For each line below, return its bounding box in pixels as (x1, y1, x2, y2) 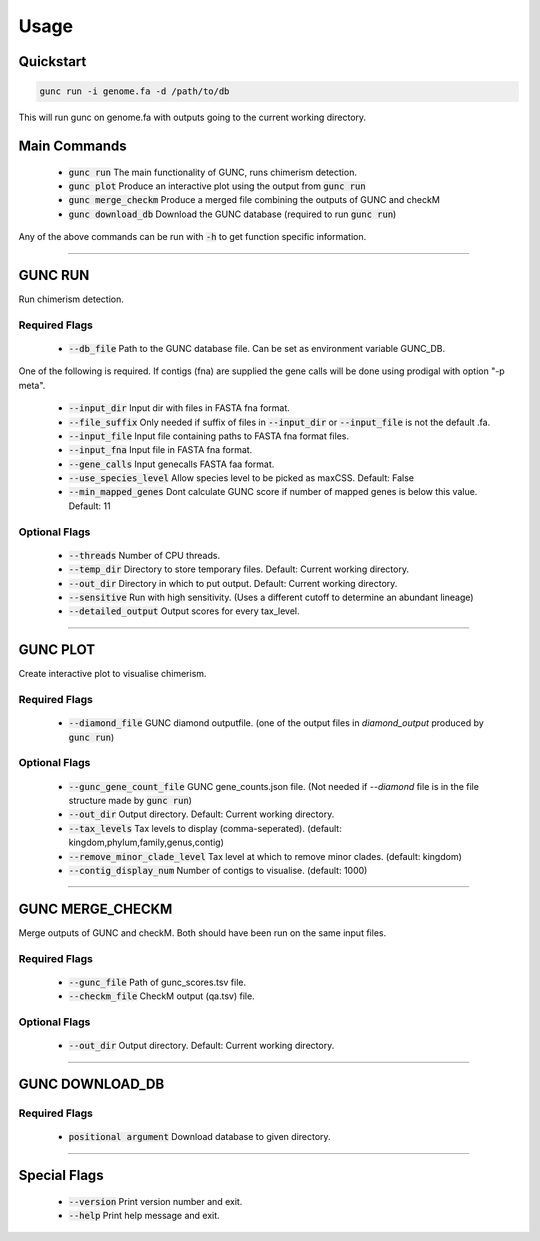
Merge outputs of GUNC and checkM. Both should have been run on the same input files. (18, 926, 387, 939)
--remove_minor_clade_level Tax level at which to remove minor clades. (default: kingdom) (68, 850, 462, 862)
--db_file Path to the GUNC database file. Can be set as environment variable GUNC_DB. (68, 342, 446, 354)
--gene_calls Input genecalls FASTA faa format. (68, 458, 275, 470)
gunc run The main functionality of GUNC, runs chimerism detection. (68, 166, 357, 178)
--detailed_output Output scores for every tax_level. (68, 605, 300, 617)
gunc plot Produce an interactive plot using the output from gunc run (68, 180, 366, 192)
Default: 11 (68, 500, 111, 512)
